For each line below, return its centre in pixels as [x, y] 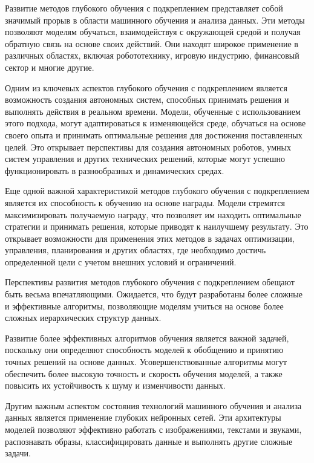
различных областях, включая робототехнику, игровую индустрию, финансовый [152, 55]
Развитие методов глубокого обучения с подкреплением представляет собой [144, 8]
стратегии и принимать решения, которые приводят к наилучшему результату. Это [157, 226]
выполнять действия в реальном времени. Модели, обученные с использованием [153, 111]
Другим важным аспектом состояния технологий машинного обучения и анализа [153, 405]
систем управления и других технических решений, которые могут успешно [145, 159]
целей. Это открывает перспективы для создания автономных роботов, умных [148, 147]
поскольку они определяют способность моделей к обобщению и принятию [144, 350]
